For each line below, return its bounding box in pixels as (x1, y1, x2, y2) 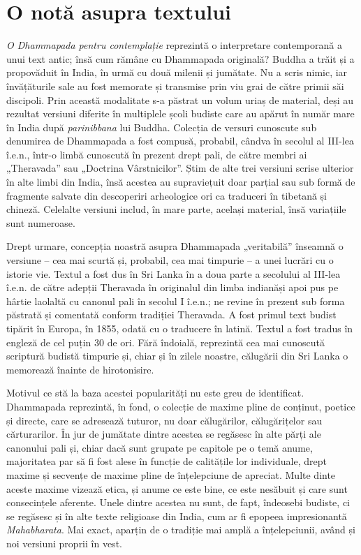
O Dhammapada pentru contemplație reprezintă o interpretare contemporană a (6, 38, 342, 52)
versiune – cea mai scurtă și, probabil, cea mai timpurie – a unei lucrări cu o (6, 253, 334, 267)
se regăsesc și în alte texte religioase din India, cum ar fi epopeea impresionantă (6, 508, 347, 523)
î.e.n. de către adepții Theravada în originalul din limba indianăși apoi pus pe (6, 280, 339, 295)
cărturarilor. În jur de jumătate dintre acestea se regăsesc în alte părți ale (6, 427, 321, 441)
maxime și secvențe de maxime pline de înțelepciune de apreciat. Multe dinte (6, 467, 336, 482)
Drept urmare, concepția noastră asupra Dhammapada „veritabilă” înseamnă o (6, 239, 344, 253)
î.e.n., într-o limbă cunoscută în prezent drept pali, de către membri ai (6, 147, 307, 161)
